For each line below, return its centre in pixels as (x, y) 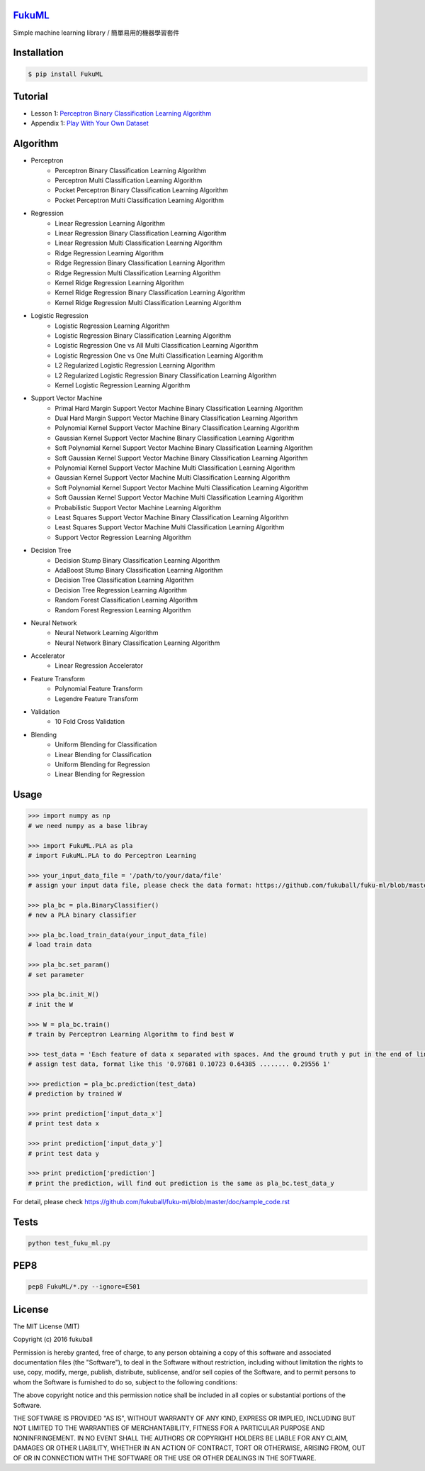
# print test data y (63, 1153)
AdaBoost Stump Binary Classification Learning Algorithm (139, 570)
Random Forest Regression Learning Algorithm (123, 610)
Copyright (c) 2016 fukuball (53, 1339)
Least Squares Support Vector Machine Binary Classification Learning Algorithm (172, 517)
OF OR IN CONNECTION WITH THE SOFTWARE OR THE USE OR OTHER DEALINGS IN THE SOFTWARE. (165, 1458)
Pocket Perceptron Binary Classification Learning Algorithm (142, 190)
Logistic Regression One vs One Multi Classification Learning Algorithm (159, 356)
